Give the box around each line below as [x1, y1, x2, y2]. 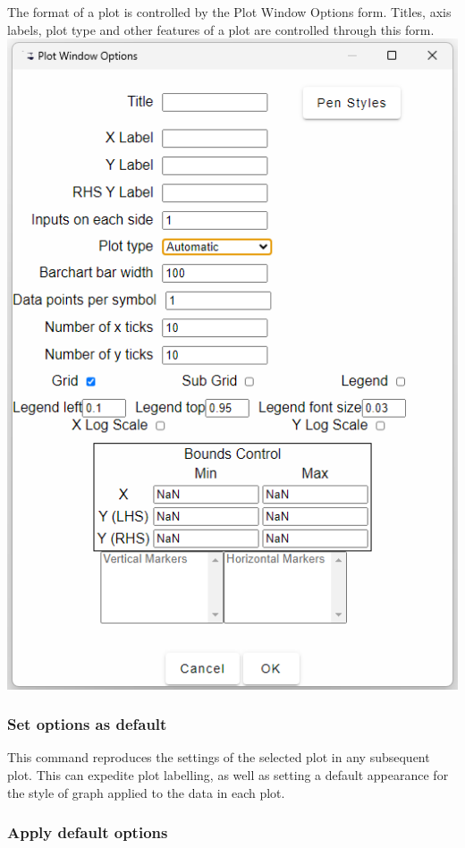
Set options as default [7, 713, 167, 735]
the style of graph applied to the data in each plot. [7, 783, 285, 801]
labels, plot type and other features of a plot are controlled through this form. [7, 20, 435, 38]
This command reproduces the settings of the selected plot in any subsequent [7, 748, 430, 767]
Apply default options [7, 821, 168, 844]
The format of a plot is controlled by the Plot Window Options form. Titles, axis [7, 3, 452, 21]
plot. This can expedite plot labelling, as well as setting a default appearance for [7, 766, 449, 784]
